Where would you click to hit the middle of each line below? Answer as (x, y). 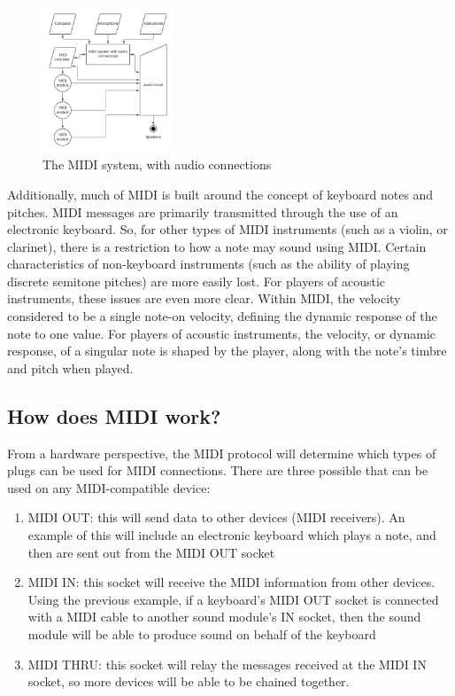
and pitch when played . (70, 368)
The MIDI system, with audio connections (157, 164)
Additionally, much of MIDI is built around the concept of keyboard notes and (220, 194)
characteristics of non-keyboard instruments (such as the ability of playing (208, 264)
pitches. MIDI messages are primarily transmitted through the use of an (203, 211)
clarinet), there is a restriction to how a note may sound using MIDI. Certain (217, 246)
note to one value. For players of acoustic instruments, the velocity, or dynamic (222, 333)
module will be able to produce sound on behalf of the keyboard (202, 634)
